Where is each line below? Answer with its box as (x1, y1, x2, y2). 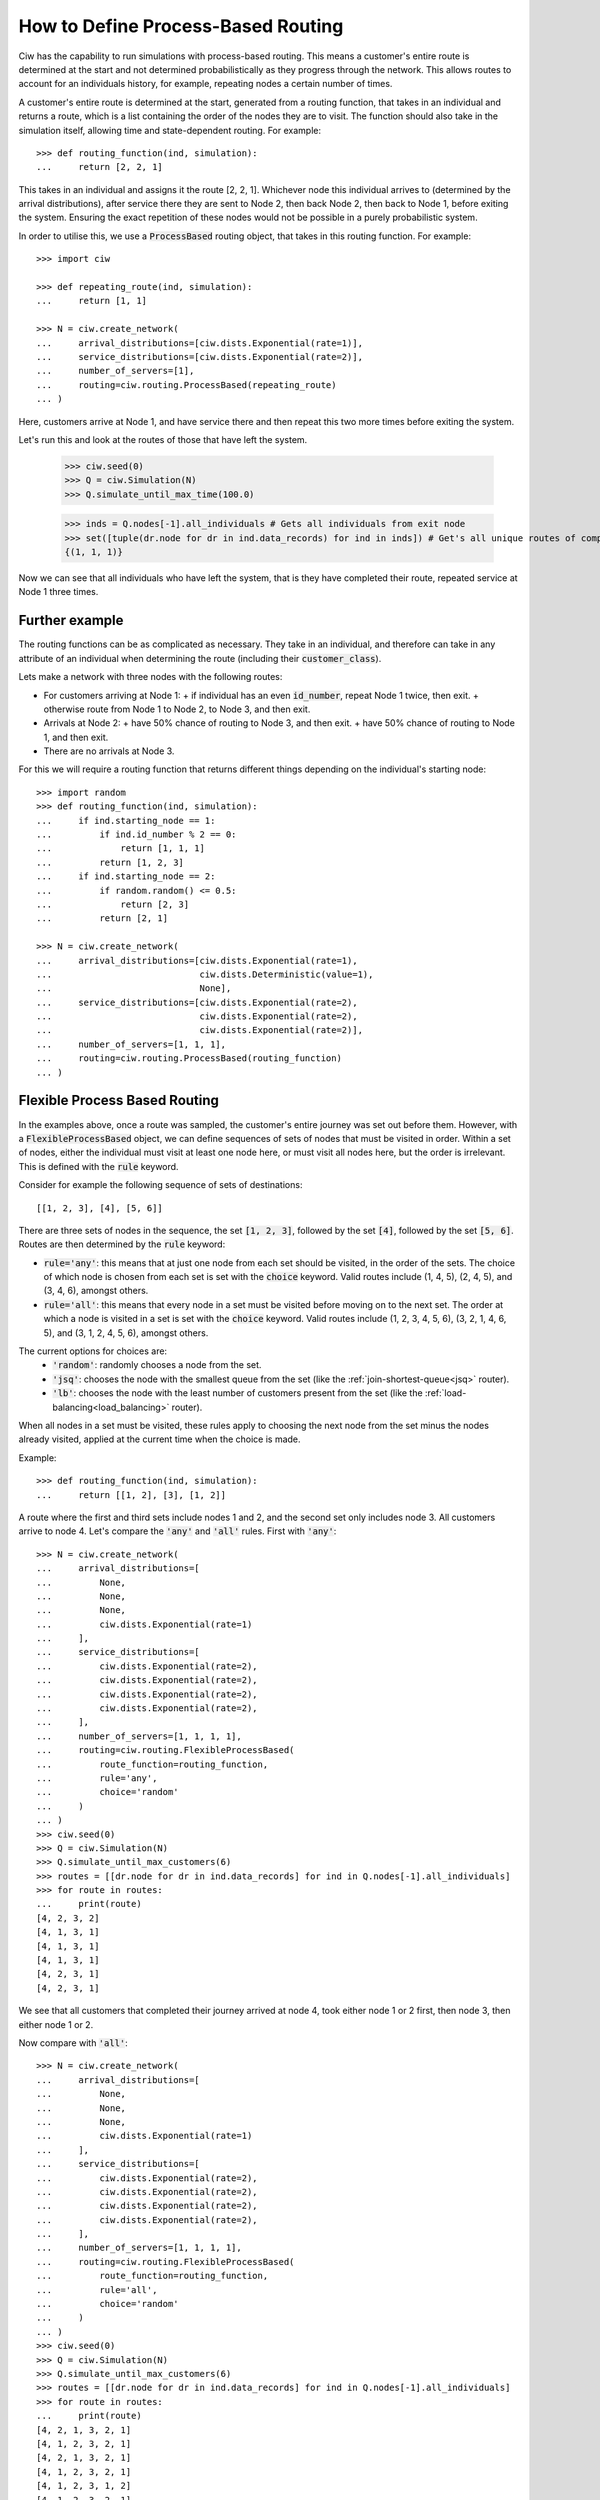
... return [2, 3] (36, 898, 190, 910)
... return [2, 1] (36, 913, 169, 924)
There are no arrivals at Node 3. (43, 745, 175, 757)
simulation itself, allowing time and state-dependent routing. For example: (18, 124, 322, 136)
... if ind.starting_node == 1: (36, 815, 216, 826)
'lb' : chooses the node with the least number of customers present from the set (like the (52, 1387, 424, 1399)
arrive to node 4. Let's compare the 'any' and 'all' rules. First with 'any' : (18, 1525, 337, 1537)
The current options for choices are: (18, 1345, 168, 1357)
